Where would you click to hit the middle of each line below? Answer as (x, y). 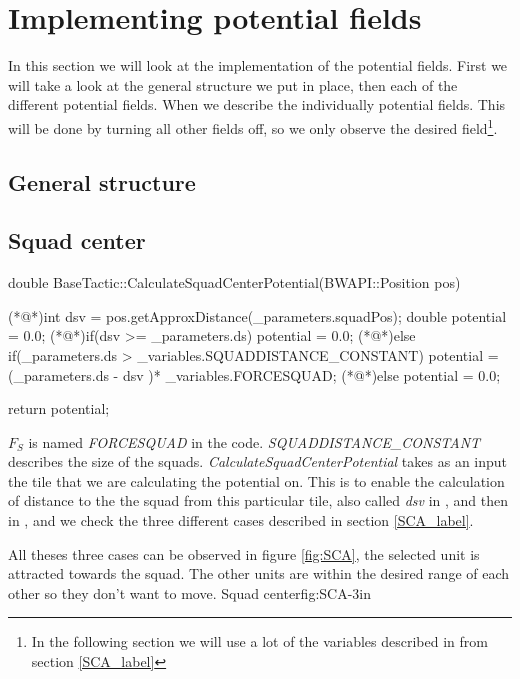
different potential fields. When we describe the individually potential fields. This (257, 104)
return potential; (59, 408)
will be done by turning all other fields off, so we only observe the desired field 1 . (253, 126)
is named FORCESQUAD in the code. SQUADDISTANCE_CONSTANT (254, 441)
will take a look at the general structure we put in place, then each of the (233, 84)
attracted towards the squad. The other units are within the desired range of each (259, 573)
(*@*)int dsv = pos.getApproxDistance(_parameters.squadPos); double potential (257, 315)
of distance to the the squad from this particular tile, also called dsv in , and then (258, 500)
